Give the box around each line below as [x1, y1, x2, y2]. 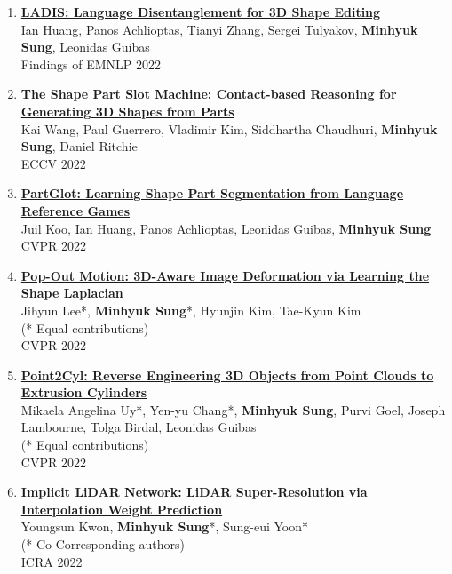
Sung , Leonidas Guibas [20, 37, 150, 56]
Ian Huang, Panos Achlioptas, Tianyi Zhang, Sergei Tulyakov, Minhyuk [20, 20, 418, 38]
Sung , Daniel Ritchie [20, 137, 138, 155]
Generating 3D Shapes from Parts [20, 101, 234, 120]
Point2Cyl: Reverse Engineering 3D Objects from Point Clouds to [20, 365, 434, 384]
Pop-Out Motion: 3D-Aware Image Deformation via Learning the [20, 266, 430, 284]
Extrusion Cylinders [20, 383, 147, 402]
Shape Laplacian [20, 283, 123, 302]
